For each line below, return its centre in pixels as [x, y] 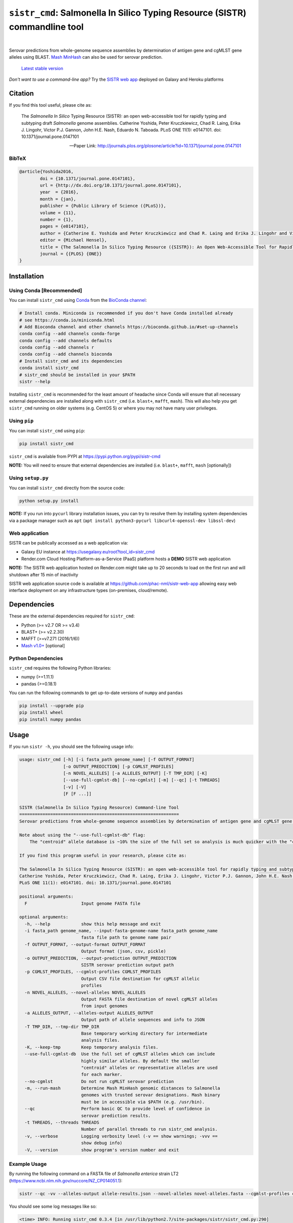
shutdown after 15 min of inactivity [43, 574]
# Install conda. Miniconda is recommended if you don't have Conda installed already [126, 313]
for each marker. [102, 1075]
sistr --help [35, 382]
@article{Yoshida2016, [46, 172]
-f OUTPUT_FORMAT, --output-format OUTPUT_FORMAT [85, 944]
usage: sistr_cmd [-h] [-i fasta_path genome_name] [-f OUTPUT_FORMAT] [107, 760]
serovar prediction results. [116, 1116]
